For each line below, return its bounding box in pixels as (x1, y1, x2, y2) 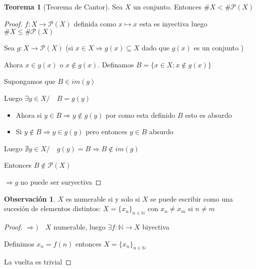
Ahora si (15, 109, 42, 120)
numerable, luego (53, 221, 105, 232)
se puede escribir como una (150, 193, 233, 204)
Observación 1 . (4, 193, 55, 204)
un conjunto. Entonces (133, 1, 202, 11)
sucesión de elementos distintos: (4, 203, 101, 214)
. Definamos (97, 59, 134, 69)
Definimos (4, 238, 34, 249)
